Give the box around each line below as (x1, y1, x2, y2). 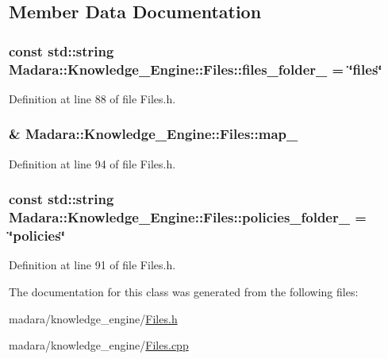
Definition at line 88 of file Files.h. (9, 90, 176, 106)
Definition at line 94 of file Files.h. (9, 155, 176, 172)
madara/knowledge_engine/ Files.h (9, 310, 178, 326)
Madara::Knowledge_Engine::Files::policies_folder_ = (9, 207, 367, 227)
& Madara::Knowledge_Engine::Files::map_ (9, 124, 298, 144)
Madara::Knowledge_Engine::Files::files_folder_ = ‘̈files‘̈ (9, 59, 382, 79)
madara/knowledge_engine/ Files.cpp (9, 337, 189, 353)
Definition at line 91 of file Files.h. (9, 257, 176, 273)
